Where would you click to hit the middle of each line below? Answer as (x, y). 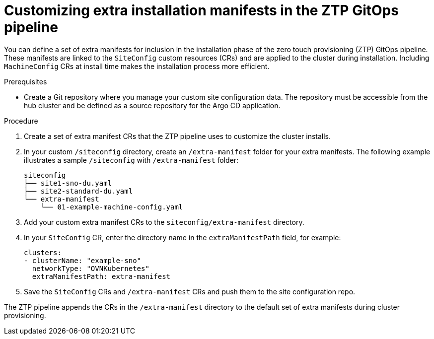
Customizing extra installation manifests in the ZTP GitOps (201, 10)
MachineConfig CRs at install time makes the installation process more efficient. (137, 66)
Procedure (21, 121)
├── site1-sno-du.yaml (68, 183)
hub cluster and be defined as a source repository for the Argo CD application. (152, 105)
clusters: (43, 252)
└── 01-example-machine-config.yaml (112, 207)
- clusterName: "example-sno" (83, 260)
